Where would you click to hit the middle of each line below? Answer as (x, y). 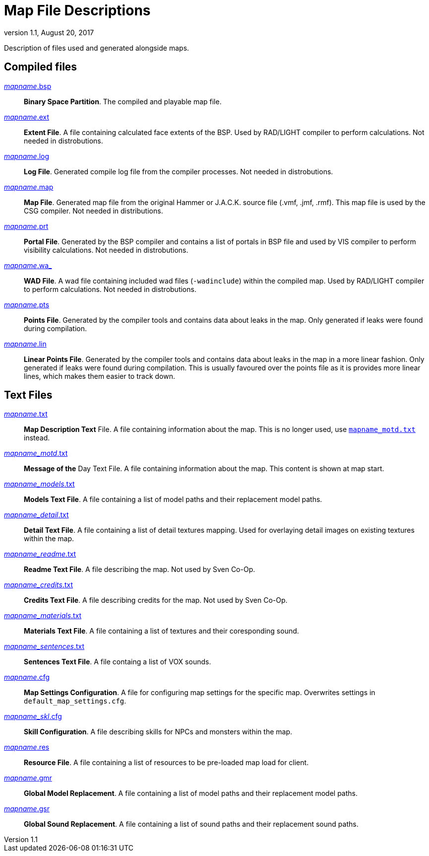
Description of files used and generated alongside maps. (97, 48)
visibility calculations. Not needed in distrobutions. (106, 250)
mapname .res (27, 747)
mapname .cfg (27, 677)
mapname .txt (26, 414)
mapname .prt (26, 226)
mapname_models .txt (39, 484)
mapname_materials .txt (43, 616)
